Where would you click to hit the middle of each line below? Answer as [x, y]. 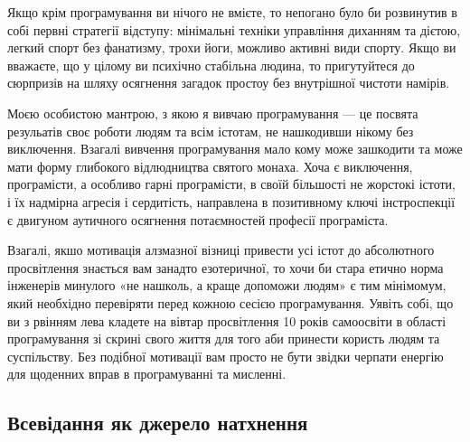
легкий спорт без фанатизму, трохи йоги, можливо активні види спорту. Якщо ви [232, 47]
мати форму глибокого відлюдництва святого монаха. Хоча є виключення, [210, 166]
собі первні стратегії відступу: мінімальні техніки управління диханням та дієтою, [234, 29]
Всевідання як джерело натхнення [158, 423]
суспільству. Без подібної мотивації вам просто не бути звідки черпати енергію [226, 356]
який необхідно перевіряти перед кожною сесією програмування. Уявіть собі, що [230, 302]
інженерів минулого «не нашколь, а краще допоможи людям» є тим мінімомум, [227, 285]
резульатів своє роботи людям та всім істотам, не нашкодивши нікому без [211, 131]
